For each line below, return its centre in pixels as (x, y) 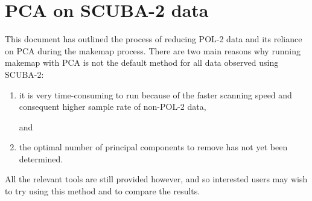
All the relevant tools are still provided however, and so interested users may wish (156, 179)
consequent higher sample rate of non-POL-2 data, (113, 107)
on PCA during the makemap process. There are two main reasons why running (153, 50)
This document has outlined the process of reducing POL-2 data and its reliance (154, 39)
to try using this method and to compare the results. (103, 191)
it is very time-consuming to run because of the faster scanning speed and (155, 94)
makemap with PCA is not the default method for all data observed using (142, 62)
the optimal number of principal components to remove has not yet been (153, 147)
